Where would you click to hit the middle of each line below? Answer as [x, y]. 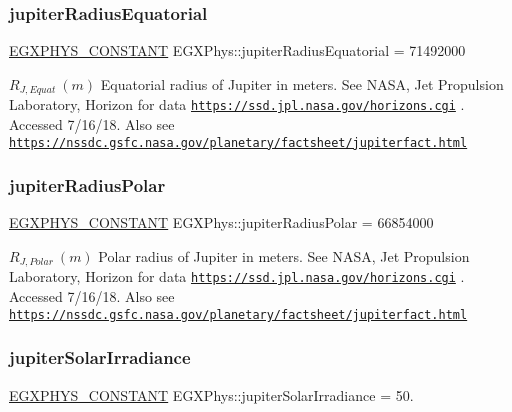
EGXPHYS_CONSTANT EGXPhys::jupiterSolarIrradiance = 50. [211, 394]
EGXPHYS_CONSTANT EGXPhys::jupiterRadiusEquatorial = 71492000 [237, 50]
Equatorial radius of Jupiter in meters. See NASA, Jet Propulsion [302, 83]
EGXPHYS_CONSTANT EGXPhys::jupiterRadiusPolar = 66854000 [221, 222]
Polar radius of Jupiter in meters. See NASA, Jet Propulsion [284, 255]
